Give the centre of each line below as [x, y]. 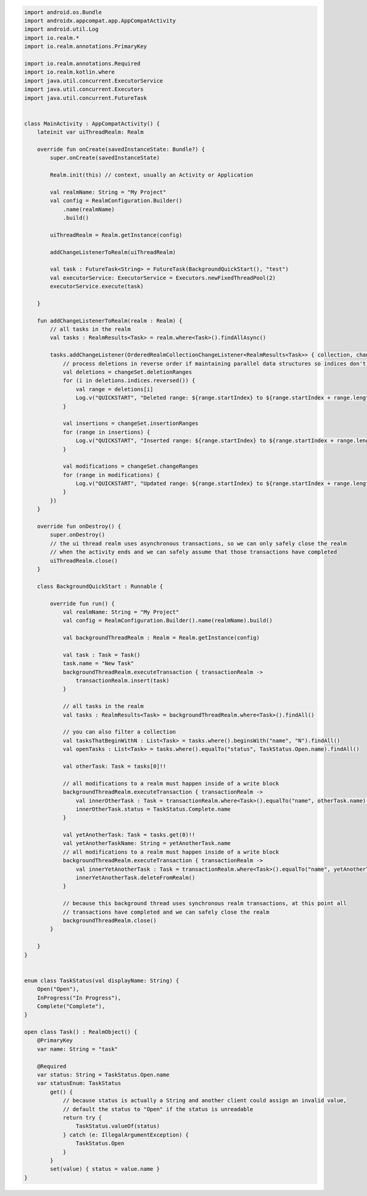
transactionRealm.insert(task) [122, 681]
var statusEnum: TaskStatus [79, 1083]
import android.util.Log [61, 29]
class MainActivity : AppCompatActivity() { [92, 123]
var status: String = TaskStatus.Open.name [103, 1075]
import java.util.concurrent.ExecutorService [94, 81]
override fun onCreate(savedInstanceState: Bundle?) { [121, 149]
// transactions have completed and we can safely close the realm [166, 912]
